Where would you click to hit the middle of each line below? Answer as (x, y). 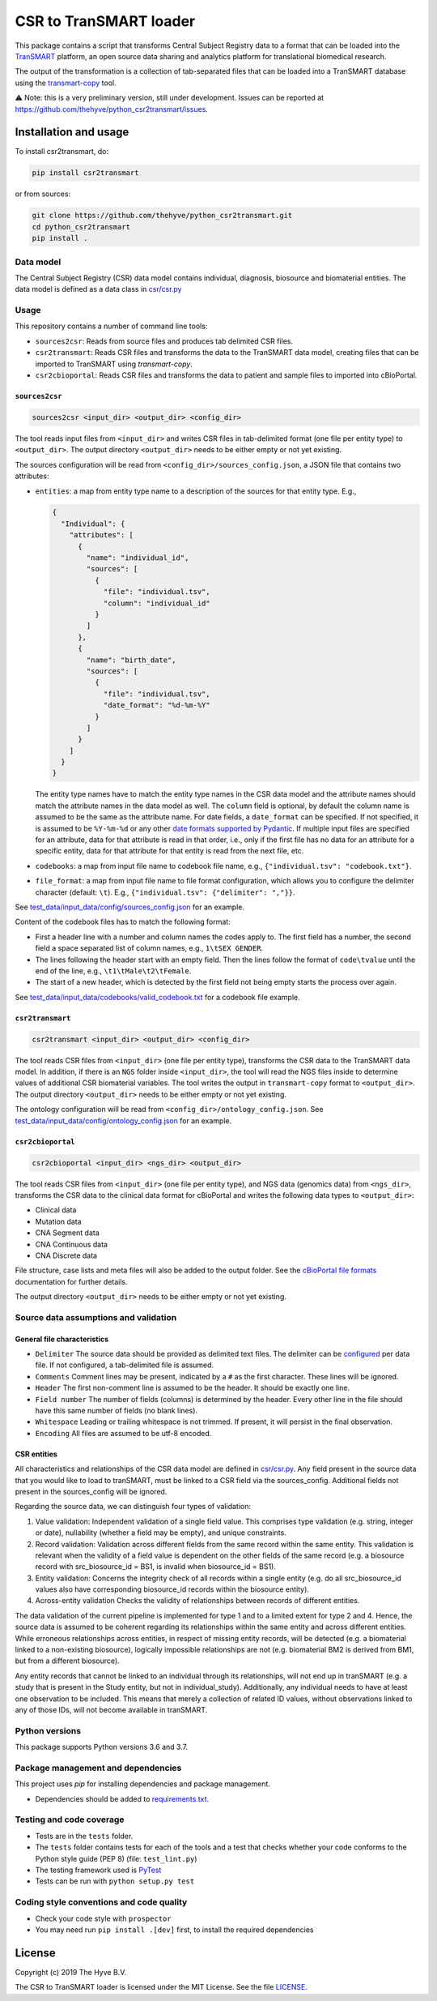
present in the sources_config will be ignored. (91, 1491)
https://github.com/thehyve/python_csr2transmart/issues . (111, 109)
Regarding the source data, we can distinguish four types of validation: (133, 1507)
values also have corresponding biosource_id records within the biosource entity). (172, 1589)
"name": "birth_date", (132, 660)
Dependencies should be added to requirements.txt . (122, 1798)
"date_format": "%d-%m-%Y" (157, 705)
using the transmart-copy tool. (66, 83)
